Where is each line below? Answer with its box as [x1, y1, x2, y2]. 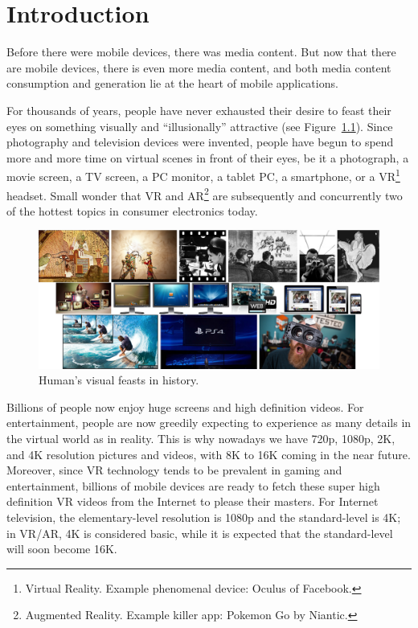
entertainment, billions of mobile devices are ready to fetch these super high [6, 477, 380, 494]
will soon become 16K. [6, 540, 117, 557]
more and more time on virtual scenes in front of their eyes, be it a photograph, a [6, 149, 409, 166]
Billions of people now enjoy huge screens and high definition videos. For [6, 398, 364, 415]
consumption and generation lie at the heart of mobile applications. [6, 75, 338, 92]
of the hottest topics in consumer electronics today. [6, 202, 258, 219]
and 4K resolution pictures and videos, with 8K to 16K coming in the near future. [6, 445, 411, 462]
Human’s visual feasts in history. [39, 371, 199, 388]
